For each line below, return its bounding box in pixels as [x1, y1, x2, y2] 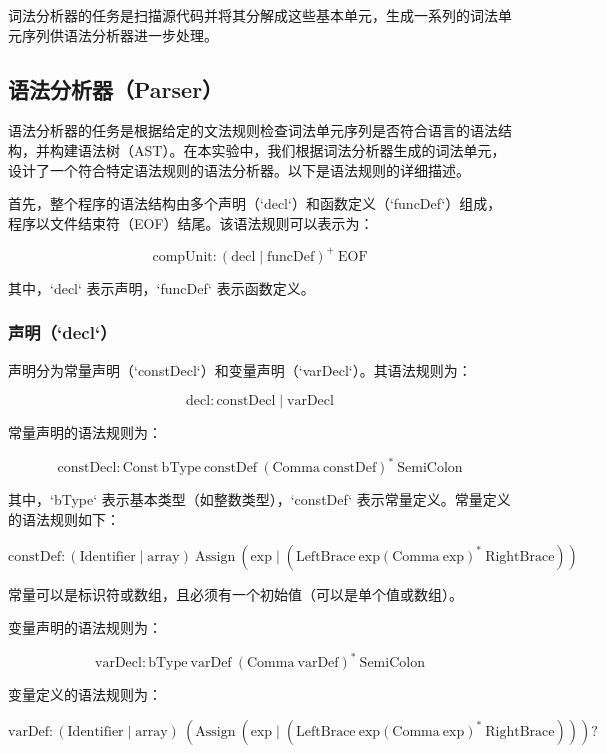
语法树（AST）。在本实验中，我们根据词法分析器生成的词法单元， [77, 139, 506, 160]
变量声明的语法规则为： [8, 617, 162, 638]
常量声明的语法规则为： [8, 422, 162, 443]
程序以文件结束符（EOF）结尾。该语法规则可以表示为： [8, 212, 374, 233]
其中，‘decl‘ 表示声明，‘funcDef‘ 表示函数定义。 [8, 277, 315, 298]
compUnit [152, 249, 213, 264]
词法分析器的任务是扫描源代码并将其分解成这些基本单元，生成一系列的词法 [8, 5, 498, 25]
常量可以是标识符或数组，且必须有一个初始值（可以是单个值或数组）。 [8, 583, 463, 604]
